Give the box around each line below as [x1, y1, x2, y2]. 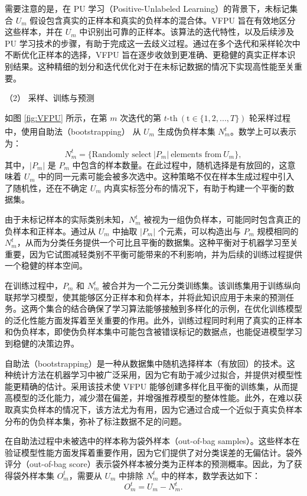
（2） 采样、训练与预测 [5, 92, 94, 104]
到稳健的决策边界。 [5, 337, 79, 349]
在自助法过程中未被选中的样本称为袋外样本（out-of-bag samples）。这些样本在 [5, 435, 300, 447]
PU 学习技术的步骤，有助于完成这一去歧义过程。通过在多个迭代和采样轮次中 [5, 37, 301, 49]
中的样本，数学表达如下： [161, 469, 261, 481]
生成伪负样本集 [157, 125, 215, 137]
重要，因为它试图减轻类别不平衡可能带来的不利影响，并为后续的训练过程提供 [5, 247, 302, 260]
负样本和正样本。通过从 [5, 224, 96, 237]
